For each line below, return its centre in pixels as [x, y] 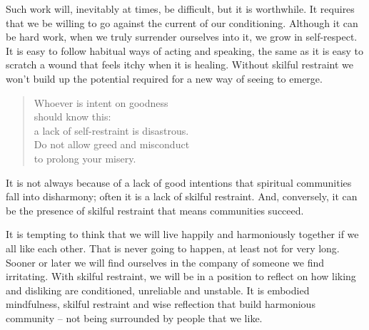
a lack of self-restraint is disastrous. [111, 130]
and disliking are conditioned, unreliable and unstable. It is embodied [158, 290]
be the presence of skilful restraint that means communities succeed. [155, 210]
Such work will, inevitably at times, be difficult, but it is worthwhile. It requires [180, 9]
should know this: [72, 117]
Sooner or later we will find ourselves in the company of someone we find [165, 262]
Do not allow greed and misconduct [112, 144]
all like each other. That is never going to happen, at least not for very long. [173, 248]
